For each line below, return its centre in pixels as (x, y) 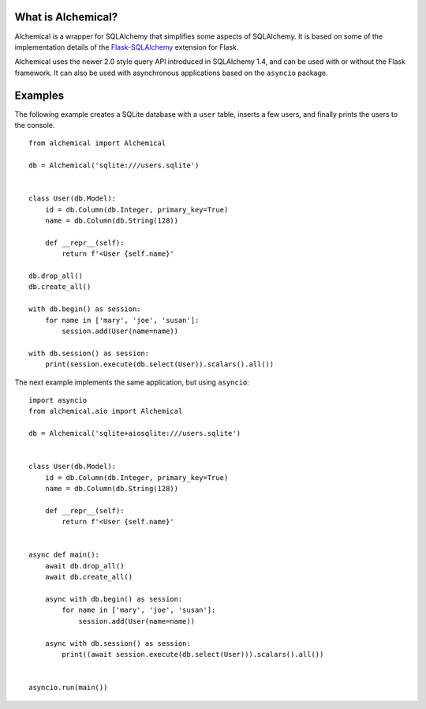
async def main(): (64, 555)
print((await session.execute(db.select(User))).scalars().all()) (193, 654)
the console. (35, 125)
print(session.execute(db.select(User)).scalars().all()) (159, 364)
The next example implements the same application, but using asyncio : (132, 382)
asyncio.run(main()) (68, 688)
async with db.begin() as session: (114, 599)
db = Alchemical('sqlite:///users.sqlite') (114, 165)
